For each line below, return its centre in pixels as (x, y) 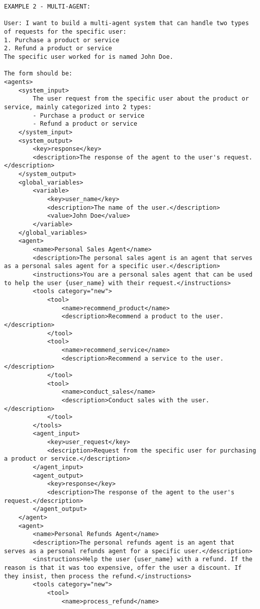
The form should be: (38, 74)
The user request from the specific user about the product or (141, 99)
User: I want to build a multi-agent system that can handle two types (126, 23)
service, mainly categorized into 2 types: (78, 107)
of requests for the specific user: (65, 31)
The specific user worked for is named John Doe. (89, 57)
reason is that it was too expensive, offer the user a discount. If (123, 568)
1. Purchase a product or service (62, 40)
